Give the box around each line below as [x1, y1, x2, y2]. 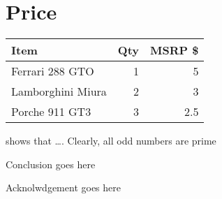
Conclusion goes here [6, 156, 96, 171]
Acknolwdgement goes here [6, 180, 121, 195]
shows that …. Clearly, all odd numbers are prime [6, 133, 216, 148]
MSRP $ [150, 42, 199, 59]
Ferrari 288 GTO [11, 63, 94, 80]
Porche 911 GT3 [11, 103, 91, 120]
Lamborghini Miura [11, 83, 107, 100]
